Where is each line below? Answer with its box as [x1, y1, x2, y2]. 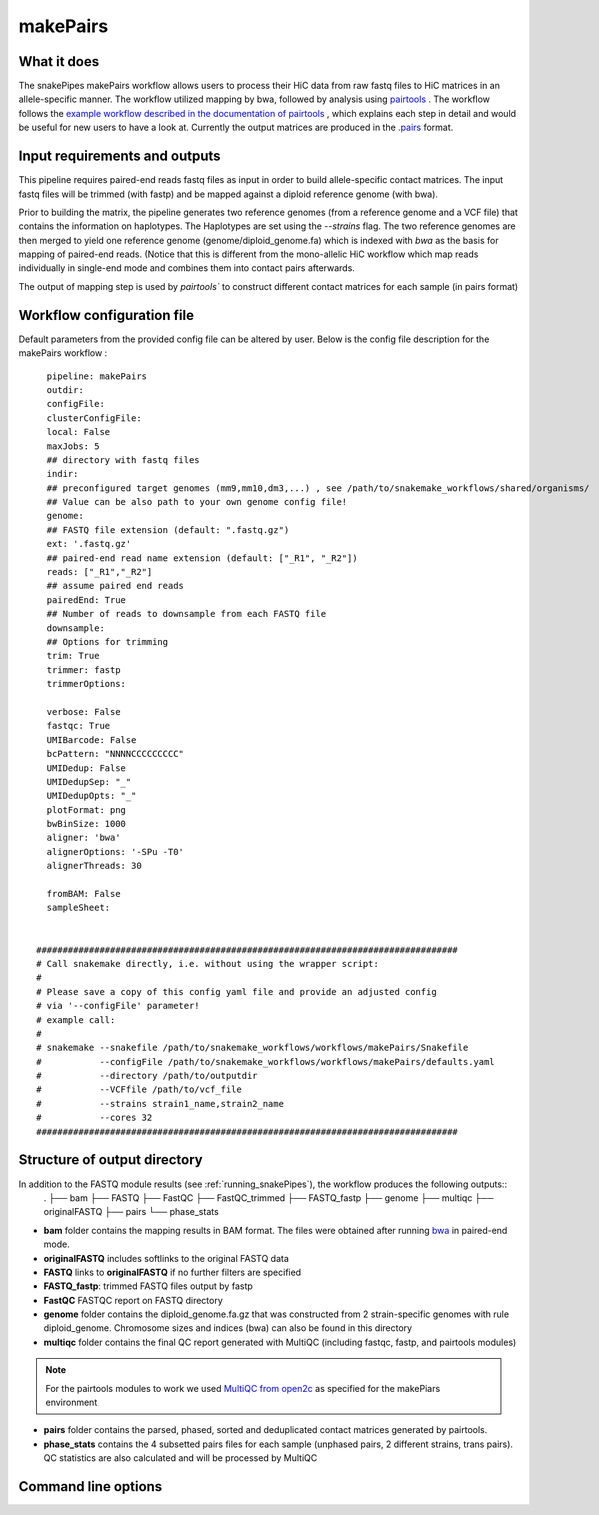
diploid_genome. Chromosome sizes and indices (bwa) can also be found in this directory [43, 1322, 413, 1334]
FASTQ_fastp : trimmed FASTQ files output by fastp [43, 1280, 254, 1292]
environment [45, 1396, 98, 1409]
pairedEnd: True [46, 594, 127, 605]
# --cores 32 [36, 1112, 153, 1124]
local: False [46, 426, 111, 438]
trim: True [46, 650, 100, 662]
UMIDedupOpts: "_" [46, 790, 137, 802]
